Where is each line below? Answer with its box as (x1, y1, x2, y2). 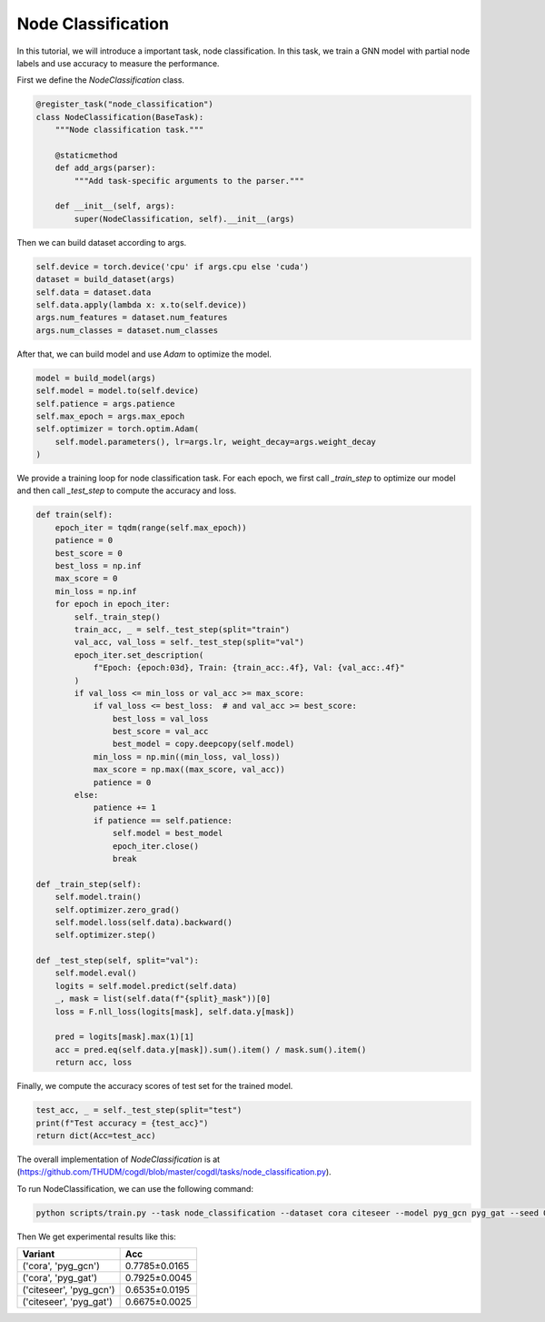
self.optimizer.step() (54, 930, 156, 941)
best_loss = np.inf (54, 560, 143, 570)
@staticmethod (54, 150, 118, 160)
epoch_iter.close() (112, 841, 200, 851)
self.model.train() (54, 892, 143, 903)
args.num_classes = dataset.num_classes (35, 325, 218, 336)
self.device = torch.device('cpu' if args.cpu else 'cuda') (35, 261, 310, 272)
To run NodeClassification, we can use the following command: (16, 1183, 254, 1194)
